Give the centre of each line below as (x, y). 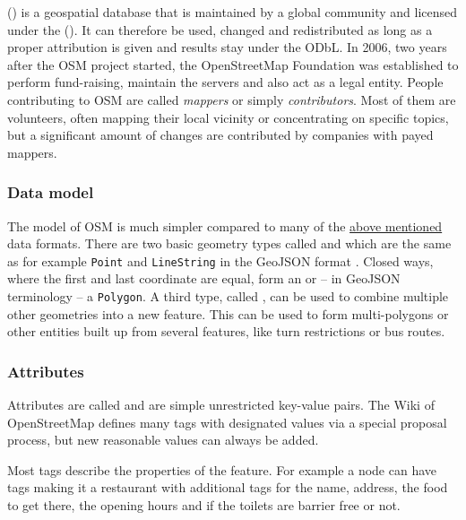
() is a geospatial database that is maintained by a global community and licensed (233, 12)
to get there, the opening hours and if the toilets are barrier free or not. (204, 505)
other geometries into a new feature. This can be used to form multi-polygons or (228, 313)
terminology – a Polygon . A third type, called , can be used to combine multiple (228, 296)
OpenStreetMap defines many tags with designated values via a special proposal (227, 422)
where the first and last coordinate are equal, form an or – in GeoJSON (204, 278)
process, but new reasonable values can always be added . (163, 440)
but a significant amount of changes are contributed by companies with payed (220, 135)
